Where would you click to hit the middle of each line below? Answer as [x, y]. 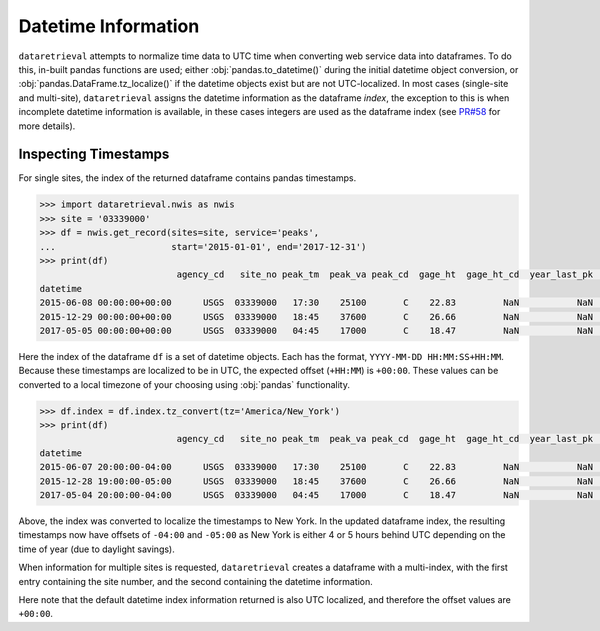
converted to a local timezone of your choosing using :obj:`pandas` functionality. [184, 384]
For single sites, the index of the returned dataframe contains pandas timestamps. [187, 178]
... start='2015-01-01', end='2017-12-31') [203, 246]
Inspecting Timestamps [94, 154]
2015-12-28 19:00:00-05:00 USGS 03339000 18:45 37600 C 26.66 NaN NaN [316, 481]
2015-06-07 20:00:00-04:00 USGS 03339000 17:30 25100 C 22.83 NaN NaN [316, 467]
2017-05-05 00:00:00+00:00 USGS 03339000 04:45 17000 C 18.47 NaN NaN [316, 330]
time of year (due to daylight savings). [96, 549]
